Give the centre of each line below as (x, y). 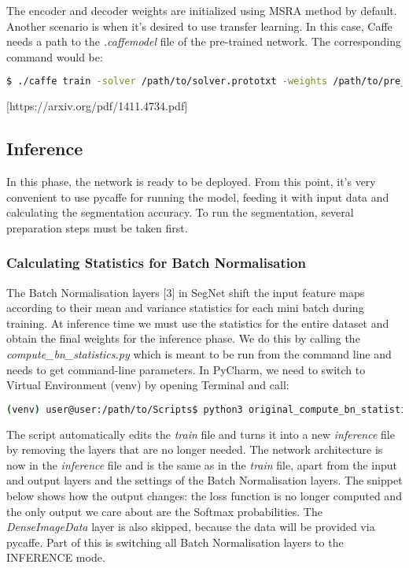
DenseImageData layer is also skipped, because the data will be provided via (191, 527)
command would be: (55, 56)
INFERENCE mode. (56, 557)
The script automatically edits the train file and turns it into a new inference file (201, 434)
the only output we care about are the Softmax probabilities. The (164, 511)
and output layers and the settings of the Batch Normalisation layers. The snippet (204, 480)
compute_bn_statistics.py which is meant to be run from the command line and (199, 354)
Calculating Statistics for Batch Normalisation (156, 263)
